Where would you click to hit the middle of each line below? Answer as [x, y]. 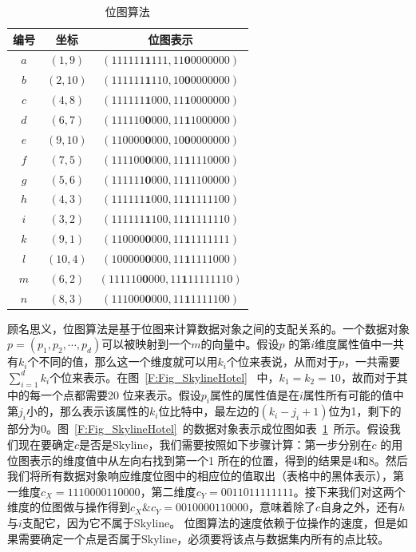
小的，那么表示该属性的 [87, 411]
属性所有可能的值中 [353, 394]
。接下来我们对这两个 [349, 491]
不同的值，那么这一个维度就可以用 [128, 361]
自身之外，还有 [360, 507]
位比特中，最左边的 [209, 411]
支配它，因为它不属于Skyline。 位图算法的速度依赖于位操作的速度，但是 [209, 522]
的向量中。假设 [240, 344]
